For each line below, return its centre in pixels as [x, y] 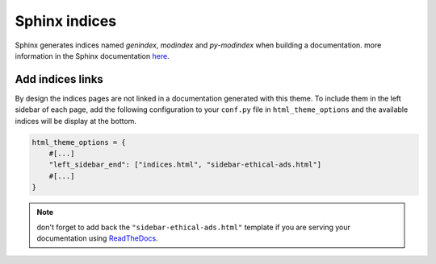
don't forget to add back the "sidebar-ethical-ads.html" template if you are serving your [193, 227]
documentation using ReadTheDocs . [97, 238]
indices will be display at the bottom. [76, 121]
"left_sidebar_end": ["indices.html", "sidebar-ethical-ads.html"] [185, 165]
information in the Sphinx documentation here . [92, 56]
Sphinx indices [66, 21]
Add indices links [59, 79]
